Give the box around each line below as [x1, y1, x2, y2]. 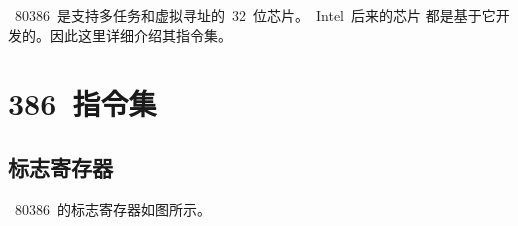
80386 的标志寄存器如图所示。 [14, 198, 211, 219]
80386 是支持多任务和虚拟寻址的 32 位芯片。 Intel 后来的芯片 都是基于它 [14, 5, 496, 25]
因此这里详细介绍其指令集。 [49, 24, 232, 45]
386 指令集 [8, 83, 157, 124]
